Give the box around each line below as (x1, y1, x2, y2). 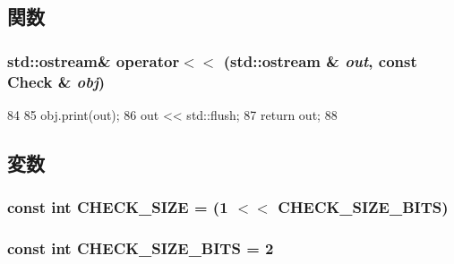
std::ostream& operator (7, 49, 180, 72)
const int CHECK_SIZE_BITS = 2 (7, 237, 274, 260)
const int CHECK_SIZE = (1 (7, 196, 228, 218)
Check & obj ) (7, 70, 106, 92)
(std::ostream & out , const (223, 49, 417, 72)
